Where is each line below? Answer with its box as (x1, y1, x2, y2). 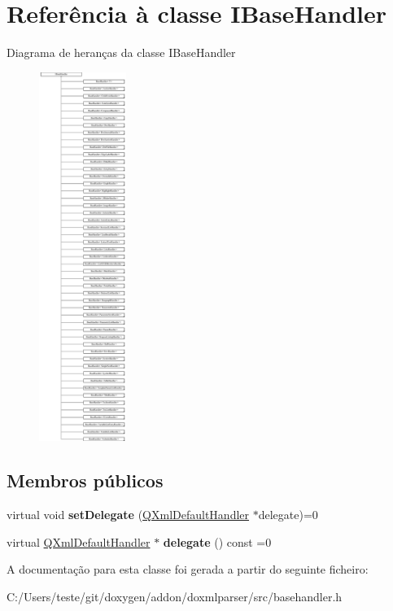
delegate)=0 (258, 506, 318, 523)
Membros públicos (7, 468, 164, 493)
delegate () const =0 (163, 533, 272, 550)
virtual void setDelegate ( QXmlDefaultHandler (7, 506, 250, 523)
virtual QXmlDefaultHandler (7, 533, 151, 550)
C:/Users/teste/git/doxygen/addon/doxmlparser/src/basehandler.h (7, 587, 343, 604)
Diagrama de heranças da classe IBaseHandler (7, 44, 236, 61)
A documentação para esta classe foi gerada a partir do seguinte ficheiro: (7, 561, 369, 578)
